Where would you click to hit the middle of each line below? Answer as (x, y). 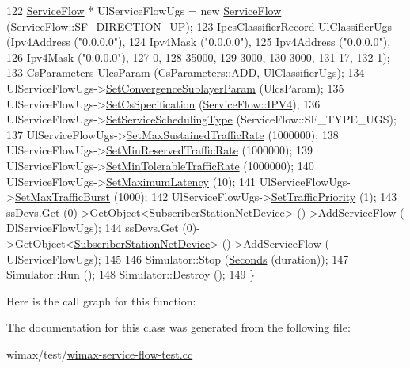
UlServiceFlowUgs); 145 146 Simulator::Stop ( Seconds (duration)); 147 (178, 258)
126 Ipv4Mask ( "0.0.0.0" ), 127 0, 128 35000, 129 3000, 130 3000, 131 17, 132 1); (198, 57)
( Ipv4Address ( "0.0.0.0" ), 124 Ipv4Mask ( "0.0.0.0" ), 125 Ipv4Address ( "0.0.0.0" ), (199, 42)
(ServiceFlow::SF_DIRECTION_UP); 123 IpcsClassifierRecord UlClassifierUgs (199, 26)
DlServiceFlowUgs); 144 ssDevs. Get (93, 228)
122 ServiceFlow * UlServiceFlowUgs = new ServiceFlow (144, 10)
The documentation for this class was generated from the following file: (178, 327)
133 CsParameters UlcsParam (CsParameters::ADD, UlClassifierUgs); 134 (186, 72)
